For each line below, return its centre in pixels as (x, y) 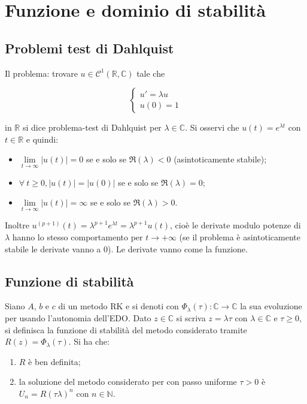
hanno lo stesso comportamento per (77, 236)
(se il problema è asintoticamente (240, 236)
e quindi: (42, 139)
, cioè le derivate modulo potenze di (235, 225)
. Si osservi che (212, 127)
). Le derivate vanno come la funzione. (178, 248)
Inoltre (17, 225)
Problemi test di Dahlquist (89, 48)
